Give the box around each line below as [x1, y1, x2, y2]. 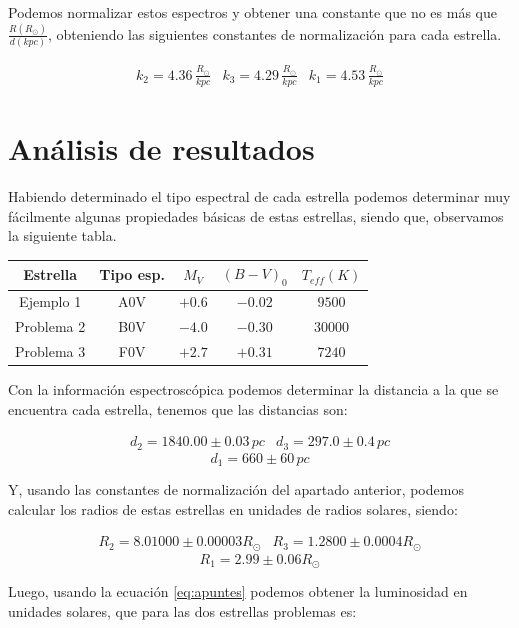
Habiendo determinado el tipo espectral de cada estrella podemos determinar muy [8, 185, 511, 206]
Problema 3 [15, 340, 86, 361]
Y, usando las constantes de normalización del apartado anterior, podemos [8, 479, 464, 500]
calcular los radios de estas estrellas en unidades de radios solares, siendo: [8, 498, 458, 519]
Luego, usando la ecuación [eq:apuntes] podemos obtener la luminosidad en [8, 581, 468, 602]
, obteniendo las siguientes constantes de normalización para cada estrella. [48, 23, 502, 44]
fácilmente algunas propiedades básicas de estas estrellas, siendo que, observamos [8, 205, 504, 226]
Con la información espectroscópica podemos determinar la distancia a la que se [8, 379, 499, 400]
